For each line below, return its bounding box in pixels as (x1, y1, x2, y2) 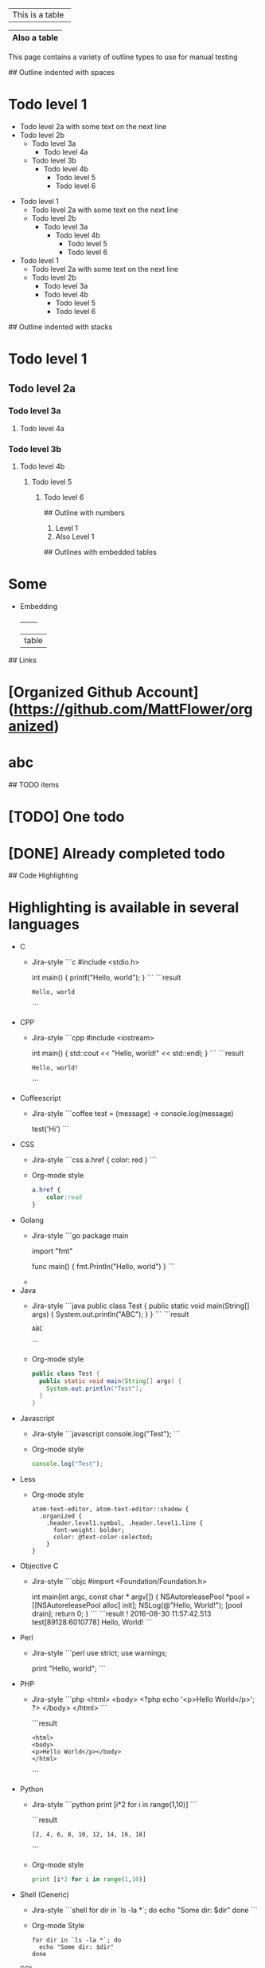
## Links (8, 655, 37, 665)
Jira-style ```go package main (31, 1231, 129, 1240)
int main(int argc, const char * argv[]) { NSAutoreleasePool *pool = (31, 1592, 251, 1601)
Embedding (19, 602, 58, 611)
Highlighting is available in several (8, 898, 240, 917)
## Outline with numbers (43, 508, 125, 517)
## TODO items (8, 780, 60, 790)
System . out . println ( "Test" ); (46, 1385, 143, 1393)
